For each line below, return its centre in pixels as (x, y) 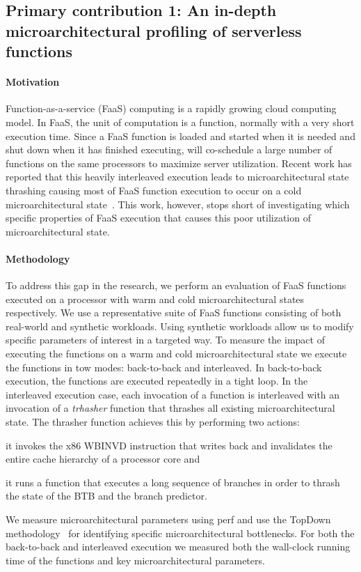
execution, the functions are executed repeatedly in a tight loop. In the (157, 381)
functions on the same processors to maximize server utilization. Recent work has (179, 163)
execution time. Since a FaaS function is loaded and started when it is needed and (180, 136)
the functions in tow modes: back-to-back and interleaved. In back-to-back (164, 367)
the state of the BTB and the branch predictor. (106, 496)
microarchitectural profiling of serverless (154, 30)
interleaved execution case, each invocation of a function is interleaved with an (173, 394)
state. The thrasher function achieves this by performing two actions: (153, 422)
